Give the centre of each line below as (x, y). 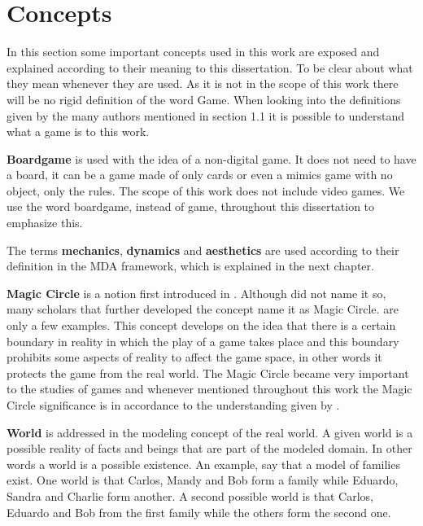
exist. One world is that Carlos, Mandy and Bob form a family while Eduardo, (203, 480)
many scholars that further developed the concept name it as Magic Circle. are (203, 309)
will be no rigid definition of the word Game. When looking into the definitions (204, 99)
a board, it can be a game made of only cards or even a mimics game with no (200, 175)
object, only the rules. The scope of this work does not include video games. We (206, 190)
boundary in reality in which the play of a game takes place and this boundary (203, 341)
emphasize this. (45, 223)
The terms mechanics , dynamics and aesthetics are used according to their (203, 250)
